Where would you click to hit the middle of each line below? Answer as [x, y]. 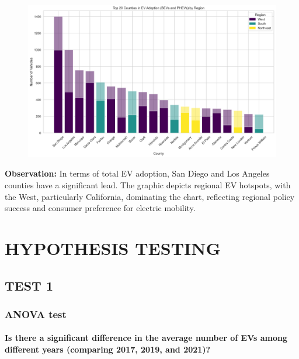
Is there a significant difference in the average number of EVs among [146, 338]
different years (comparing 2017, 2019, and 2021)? [108, 349]
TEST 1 [29, 285]
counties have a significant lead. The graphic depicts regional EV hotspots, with [148, 185]
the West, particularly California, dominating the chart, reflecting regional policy [150, 196]
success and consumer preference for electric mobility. [100, 208]
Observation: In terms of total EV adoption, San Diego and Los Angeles [137, 173]
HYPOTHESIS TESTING [113, 248]
